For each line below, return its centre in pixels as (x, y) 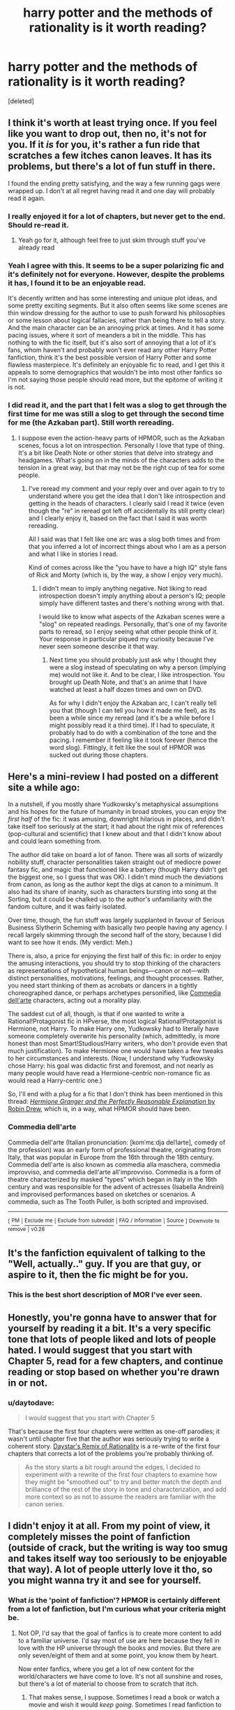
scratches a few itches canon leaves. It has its (110, 156)
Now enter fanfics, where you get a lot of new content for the (106, 1669)
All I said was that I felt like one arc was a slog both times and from (124, 539)
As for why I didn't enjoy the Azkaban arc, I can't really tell (133, 703)
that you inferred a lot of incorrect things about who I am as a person (127, 546)
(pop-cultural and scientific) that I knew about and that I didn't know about (115, 834)
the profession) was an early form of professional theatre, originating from (115, 1149)
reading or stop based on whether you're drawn (114, 1372)
